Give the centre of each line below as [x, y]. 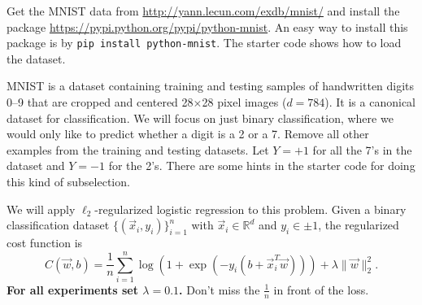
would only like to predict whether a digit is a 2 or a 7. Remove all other [188, 134]
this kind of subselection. [68, 181]
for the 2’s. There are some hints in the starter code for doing [262, 166]
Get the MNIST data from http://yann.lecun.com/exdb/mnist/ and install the [203, 11]
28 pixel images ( [244, 102]
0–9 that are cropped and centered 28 [100, 102]
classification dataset [58, 225]
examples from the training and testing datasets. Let [138, 149]
